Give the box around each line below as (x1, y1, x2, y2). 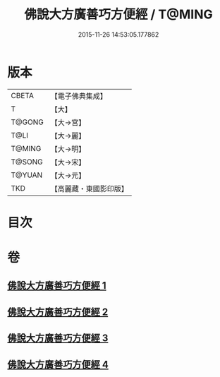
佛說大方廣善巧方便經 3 (7, 333, 109, 345)
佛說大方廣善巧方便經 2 (7, 306, 109, 318)
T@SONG (11, 157, 44, 167)
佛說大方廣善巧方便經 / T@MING (24, 6, 213, 23)
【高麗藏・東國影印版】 (50, 184, 128, 193)
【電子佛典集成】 (50, 91, 107, 101)
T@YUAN (11, 170, 43, 180)
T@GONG (11, 117, 44, 127)
